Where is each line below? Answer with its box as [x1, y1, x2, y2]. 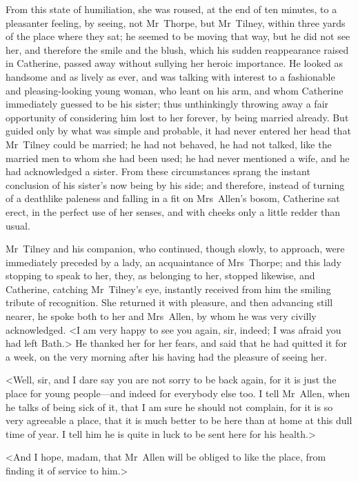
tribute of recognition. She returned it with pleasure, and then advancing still [6, 295, 333, 310]
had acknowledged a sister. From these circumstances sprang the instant [6, 164, 310, 179]
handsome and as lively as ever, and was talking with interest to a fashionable [6, 69, 335, 83]
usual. [6, 218, 30, 232]
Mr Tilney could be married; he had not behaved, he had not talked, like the [6, 137, 332, 151]
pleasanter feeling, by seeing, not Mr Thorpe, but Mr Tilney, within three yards [6, 15, 346, 30]
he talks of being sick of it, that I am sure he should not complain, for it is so [6, 399, 333, 414]
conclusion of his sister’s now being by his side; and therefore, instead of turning [6, 177, 345, 192]
